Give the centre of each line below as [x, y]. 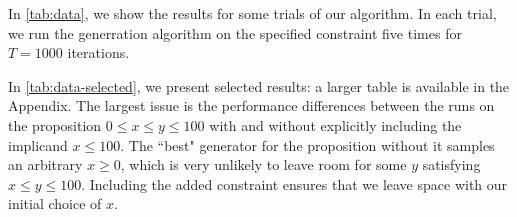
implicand [38, 144]
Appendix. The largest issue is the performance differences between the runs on [251, 105]
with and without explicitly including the [335, 124]
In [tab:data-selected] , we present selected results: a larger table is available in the [259, 85]
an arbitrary [45, 164]
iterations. [98, 52]
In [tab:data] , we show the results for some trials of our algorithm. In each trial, [252, 13]
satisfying [451, 164]
